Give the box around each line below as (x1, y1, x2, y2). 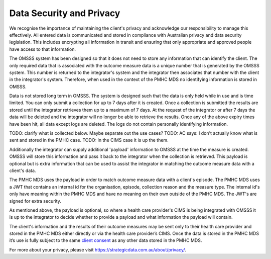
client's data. (9, 167, 36, 174)
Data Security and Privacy (9, 8, 120, 19)
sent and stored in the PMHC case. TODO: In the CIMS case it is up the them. (9, 137, 169, 143)
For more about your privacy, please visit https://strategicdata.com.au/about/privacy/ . (9, 246, 187, 252)
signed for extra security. (9, 198, 61, 204)
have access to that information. (9, 46, 76, 52)
